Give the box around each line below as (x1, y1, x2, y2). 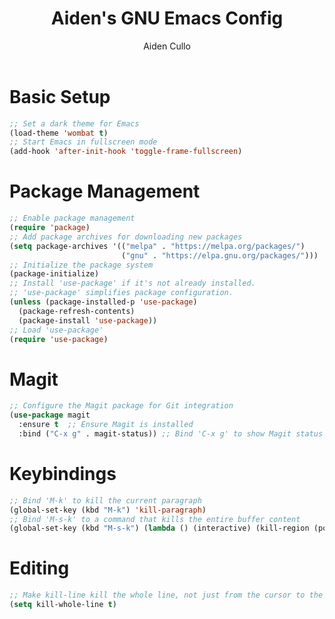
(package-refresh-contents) (18, 306, 136, 316)
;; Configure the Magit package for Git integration (9, 401, 234, 411)
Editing (9, 557, 70, 580)
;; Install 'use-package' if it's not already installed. (9, 278, 256, 289)
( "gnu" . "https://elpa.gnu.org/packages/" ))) (120, 250, 319, 261)
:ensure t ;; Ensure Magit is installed (18, 420, 194, 430)
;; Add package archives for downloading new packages (9, 232, 243, 242)
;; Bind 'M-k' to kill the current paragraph (9, 495, 202, 506)
